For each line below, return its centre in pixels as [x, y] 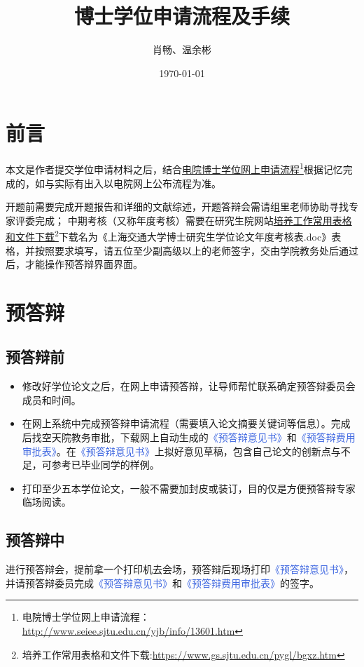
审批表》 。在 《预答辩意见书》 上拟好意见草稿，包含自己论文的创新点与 [181, 451]
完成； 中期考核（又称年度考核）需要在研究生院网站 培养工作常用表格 [193, 220]
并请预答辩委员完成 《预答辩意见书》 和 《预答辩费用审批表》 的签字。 [162, 582]
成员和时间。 [51, 399]
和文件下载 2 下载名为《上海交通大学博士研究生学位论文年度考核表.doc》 [169, 235]
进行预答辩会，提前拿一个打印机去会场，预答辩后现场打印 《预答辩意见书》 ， [180, 569]
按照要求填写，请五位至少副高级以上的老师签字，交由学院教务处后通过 [196, 250]
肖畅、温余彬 [182, 49]
